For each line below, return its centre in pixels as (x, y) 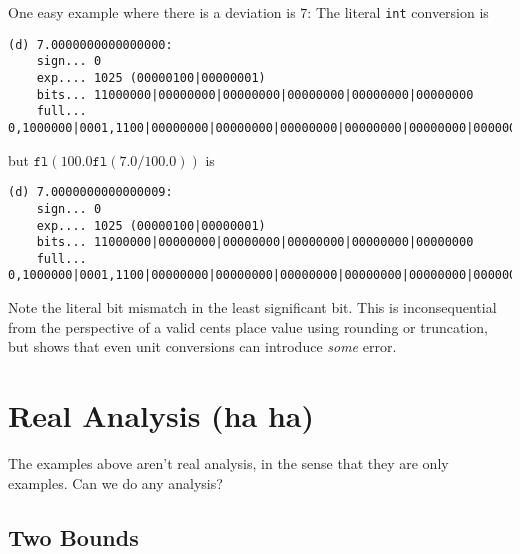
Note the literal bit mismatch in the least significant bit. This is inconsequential (252, 307)
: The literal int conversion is (398, 12)
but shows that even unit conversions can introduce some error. (202, 346)
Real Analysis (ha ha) (161, 415)
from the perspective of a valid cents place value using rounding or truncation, (248, 326)
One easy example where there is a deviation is (152, 12)
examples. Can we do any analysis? (115, 482)
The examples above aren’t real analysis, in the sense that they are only (228, 463)
